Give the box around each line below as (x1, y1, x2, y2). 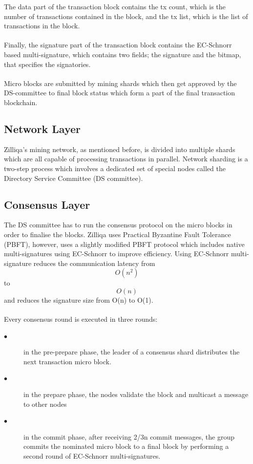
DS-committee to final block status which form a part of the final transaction (4, 88, 235, 98)
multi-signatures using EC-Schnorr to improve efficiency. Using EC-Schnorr (4, 248, 229, 259)
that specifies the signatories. (4, 59, 91, 69)
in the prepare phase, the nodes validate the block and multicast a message (23, 389, 249, 399)
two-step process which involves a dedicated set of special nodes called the (4, 163, 226, 173)
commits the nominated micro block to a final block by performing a (23, 441, 229, 451)
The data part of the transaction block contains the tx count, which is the (4, 1, 226, 11)
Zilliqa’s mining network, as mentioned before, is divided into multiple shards (4, 144, 235, 154)
